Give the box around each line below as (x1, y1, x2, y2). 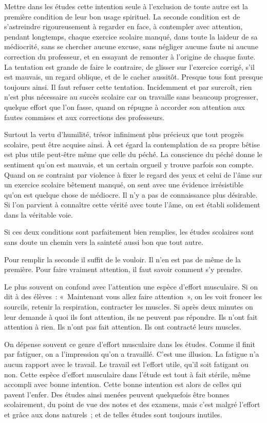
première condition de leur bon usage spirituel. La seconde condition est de (4, 11, 240, 22)
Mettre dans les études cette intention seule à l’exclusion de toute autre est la (4, 1, 248, 11)
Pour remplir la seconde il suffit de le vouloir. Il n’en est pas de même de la (4, 254, 241, 264)
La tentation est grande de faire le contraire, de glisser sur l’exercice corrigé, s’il (4, 61, 255, 72)
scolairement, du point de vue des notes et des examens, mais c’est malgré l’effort (4, 399, 260, 410)
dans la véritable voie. (4, 209, 73, 220)
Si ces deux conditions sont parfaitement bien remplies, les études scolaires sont (4, 226, 254, 237)
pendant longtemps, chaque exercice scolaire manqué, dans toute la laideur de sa (4, 31, 258, 42)
